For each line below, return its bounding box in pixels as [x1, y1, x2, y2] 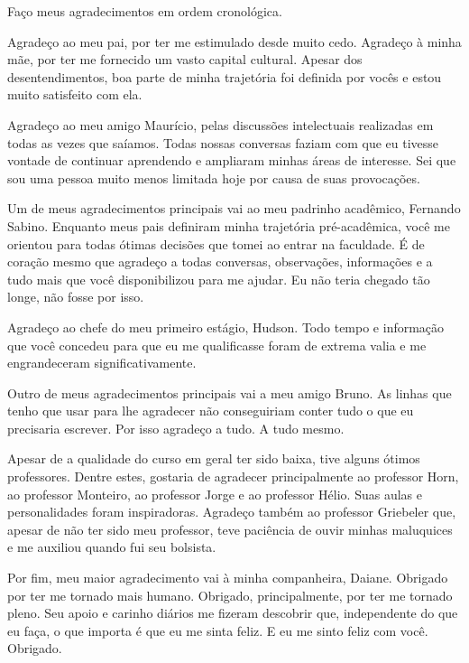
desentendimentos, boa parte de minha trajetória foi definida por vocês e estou [7, 67, 442, 86]
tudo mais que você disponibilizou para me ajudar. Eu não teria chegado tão [7, 269, 430, 288]
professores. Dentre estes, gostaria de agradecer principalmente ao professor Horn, [7, 467, 459, 486]
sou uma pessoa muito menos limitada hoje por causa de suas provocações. [7, 168, 420, 187]
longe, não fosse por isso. [7, 287, 144, 306]
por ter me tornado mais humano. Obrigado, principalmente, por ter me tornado [7, 585, 453, 604]
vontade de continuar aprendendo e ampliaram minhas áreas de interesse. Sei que [7, 151, 456, 170]
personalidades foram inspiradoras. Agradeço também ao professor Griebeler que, [7, 502, 456, 521]
